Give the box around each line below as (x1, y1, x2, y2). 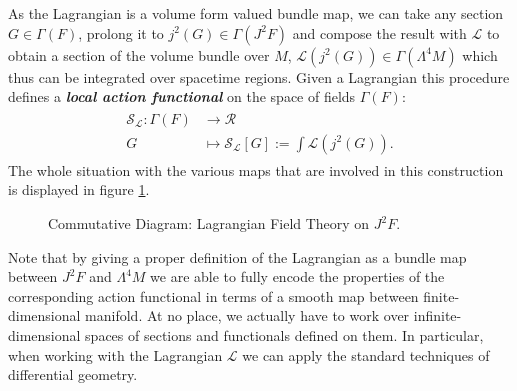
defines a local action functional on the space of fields (8, 86, 356, 107)
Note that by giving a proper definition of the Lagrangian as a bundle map (8, 246, 467, 267)
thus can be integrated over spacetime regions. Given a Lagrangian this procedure (8, 66, 510, 87)
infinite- (413, 305, 462, 326)
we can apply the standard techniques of (242, 344, 490, 365)
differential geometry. (8, 364, 138, 385)
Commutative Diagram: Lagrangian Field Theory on (48, 213, 370, 234)
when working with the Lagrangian (8, 344, 223, 365)
